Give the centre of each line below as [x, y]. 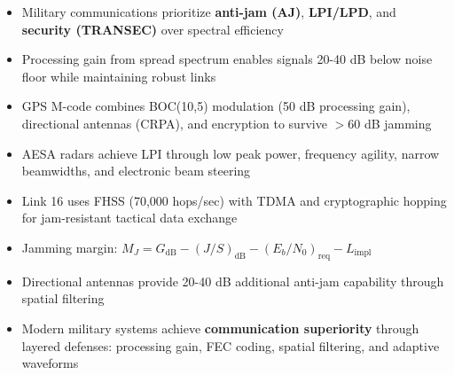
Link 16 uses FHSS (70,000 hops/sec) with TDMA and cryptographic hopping [234, 200]
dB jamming [398, 123]
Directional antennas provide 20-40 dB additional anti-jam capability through [233, 281]
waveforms [50, 363]
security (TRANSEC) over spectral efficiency [153, 29]
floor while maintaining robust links [119, 76]
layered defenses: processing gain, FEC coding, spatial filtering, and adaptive [231, 345]
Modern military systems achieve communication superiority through [220, 328]
